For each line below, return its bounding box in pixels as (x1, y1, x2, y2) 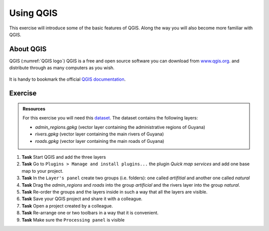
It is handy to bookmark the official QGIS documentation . (9, 76, 126, 82)
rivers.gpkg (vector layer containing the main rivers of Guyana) (35, 131, 164, 137)
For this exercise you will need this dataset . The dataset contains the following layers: (22, 115, 198, 121)
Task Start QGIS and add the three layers (21, 154, 106, 160)
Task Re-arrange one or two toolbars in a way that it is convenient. (21, 210, 159, 216)
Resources (22, 106, 46, 112)
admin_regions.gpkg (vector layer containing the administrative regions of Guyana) (35, 124, 205, 130)
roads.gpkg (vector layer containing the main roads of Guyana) (35, 138, 164, 144)
